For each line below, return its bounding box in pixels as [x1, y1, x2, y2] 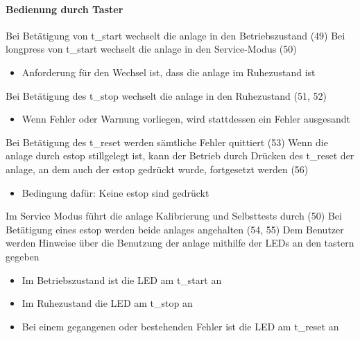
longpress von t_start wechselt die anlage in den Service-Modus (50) [6, 42, 297, 56]
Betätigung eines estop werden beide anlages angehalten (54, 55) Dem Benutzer [6, 222, 344, 236]
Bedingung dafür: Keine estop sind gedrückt [22, 185, 209, 199]
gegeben [6, 249, 40, 263]
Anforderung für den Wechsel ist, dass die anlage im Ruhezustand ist [22, 64, 316, 79]
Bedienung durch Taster [6, 1, 123, 16]
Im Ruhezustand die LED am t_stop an [22, 296, 193, 310]
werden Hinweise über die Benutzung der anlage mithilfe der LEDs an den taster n [6, 235, 354, 250]
